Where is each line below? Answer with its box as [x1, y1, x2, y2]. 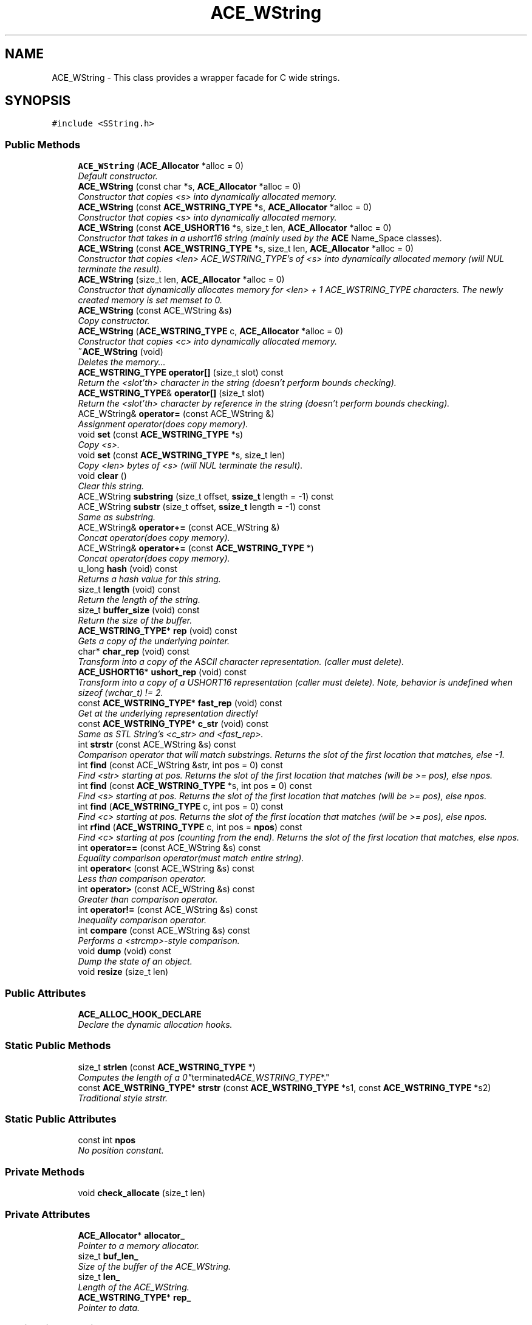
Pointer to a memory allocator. [78, 1240, 200, 1251]
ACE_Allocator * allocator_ [78, 1230, 185, 1241]
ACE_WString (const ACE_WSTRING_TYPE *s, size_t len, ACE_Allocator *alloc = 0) [78, 243, 414, 254]
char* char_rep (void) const [78, 646, 189, 657]
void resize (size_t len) [78, 966, 169, 977]
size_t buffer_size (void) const [78, 605, 200, 616]
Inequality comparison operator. [78, 915, 207, 926]
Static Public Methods [5, 1039, 111, 1052]
